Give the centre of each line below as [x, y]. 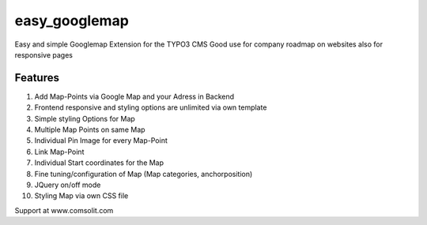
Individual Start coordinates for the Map [99, 163]
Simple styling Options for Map [85, 118]
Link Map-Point [59, 152]
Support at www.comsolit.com [64, 210]
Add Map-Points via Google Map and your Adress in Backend [134, 96]
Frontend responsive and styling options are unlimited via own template [151, 107]
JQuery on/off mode [68, 185]
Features [37, 78]
